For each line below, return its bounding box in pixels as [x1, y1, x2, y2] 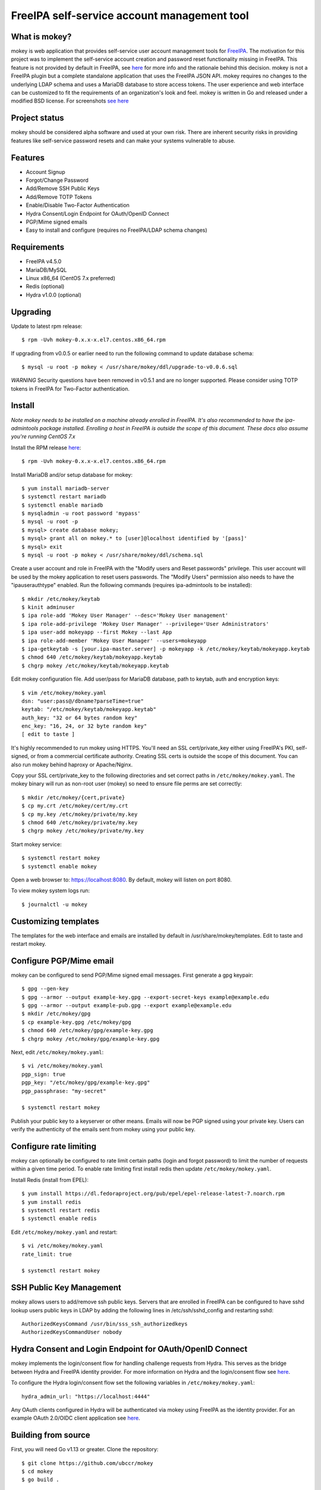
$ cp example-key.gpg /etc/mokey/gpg [21, 1019, 132, 1025]
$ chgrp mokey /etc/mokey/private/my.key [21, 827, 144, 834]
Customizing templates [11, 916, 99, 926]
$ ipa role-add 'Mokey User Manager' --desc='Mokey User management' [21, 612, 229, 619]
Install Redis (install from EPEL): [11, 1176, 89, 1183]
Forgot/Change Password [26, 176, 89, 184]
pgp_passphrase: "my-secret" [21, 1088, 106, 1094]
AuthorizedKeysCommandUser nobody [21, 1329, 122, 1336]
